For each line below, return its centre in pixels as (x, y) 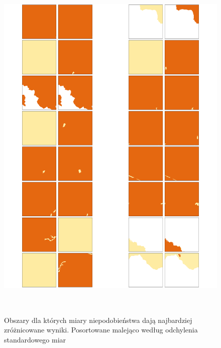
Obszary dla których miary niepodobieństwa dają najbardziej (98, 320)
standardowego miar (35, 339)
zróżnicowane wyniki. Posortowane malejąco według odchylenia (101, 330)
